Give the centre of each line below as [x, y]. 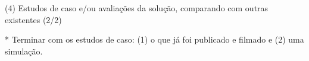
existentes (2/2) [33, 19]
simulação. [24, 51]
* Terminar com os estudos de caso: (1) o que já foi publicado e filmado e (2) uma [154, 39]
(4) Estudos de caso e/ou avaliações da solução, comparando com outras [137, 8]
